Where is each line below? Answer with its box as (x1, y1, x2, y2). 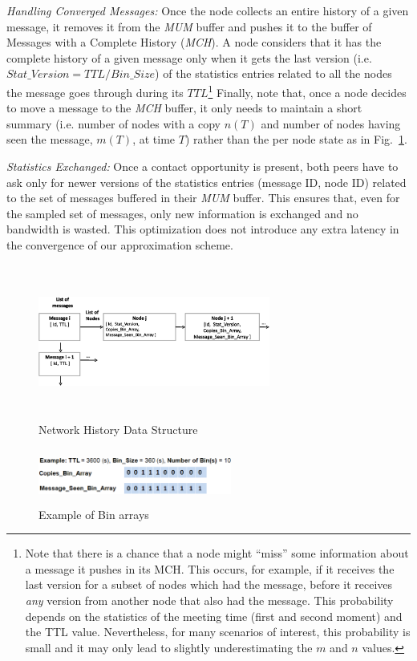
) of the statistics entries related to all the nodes (155, 65, 392, 82)
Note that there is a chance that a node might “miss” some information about (25, 545, 409, 562)
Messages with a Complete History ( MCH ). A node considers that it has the (6, 34, 382, 51)
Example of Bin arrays (38, 505, 149, 522)
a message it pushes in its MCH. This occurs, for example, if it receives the (25, 560, 395, 577)
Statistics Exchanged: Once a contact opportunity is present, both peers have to (6, 158, 399, 174)
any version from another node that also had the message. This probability (25, 591, 394, 608)
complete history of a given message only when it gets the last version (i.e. (6, 49, 372, 66)
